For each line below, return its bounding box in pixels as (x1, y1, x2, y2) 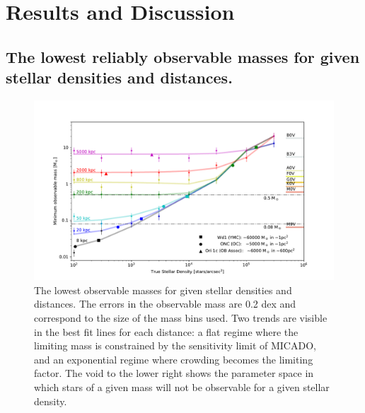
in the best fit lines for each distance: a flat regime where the (34, 324, 299, 339)
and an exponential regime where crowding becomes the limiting (34, 351, 313, 366)
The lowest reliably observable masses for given (6, 45, 360, 67)
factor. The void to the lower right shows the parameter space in (34, 366, 314, 380)
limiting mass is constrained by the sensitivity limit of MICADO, (34, 338, 316, 353)
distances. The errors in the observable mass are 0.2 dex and (34, 296, 296, 311)
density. (34, 393, 67, 408)
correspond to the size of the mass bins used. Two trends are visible (34, 310, 328, 325)
